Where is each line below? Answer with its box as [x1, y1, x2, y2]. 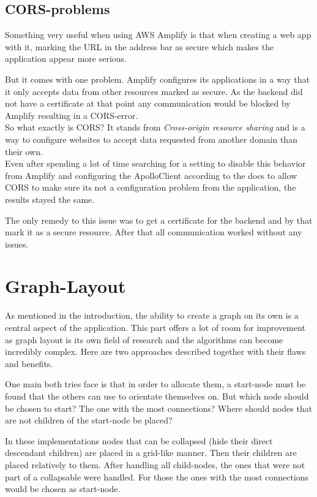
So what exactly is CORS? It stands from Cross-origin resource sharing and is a [5, 121, 305, 134]
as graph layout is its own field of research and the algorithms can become [5, 333, 283, 346]
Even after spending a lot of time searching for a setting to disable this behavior [5, 157, 306, 170]
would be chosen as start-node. [5, 482, 121, 495]
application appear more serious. [5, 52, 127, 65]
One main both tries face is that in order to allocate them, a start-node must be [5, 377, 306, 390]
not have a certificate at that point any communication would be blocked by [5, 97, 291, 110]
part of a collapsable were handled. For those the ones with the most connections [5, 470, 309, 483]
